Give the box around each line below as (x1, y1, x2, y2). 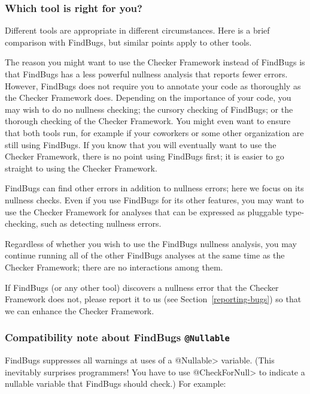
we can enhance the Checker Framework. (5, 304, 154, 317)
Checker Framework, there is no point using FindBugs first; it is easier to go (5, 150, 284, 163)
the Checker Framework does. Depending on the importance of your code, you (5, 91, 291, 104)
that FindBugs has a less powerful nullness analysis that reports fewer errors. (5, 68, 288, 80)
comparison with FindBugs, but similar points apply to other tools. (5, 35, 252, 48)
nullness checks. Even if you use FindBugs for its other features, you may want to (5, 193, 304, 206)
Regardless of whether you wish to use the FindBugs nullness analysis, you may (5, 237, 297, 249)
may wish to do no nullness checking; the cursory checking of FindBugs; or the (5, 103, 293, 115)
